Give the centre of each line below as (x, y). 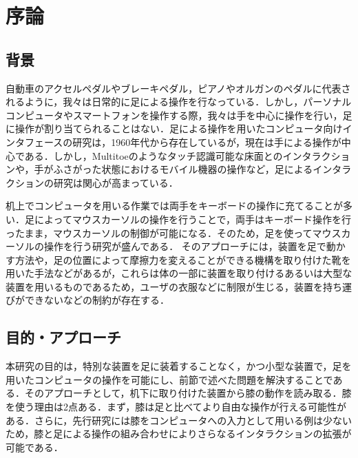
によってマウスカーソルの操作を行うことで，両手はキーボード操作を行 (192, 219)
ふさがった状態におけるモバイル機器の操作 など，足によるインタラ (202, 169)
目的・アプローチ (63, 337)
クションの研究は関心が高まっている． (92, 182)
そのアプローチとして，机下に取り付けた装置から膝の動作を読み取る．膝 (188, 393)
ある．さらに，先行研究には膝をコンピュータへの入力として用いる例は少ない (179, 420)
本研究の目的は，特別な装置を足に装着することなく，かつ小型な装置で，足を (179, 366)
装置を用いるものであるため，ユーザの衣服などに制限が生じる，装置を (164, 286)
